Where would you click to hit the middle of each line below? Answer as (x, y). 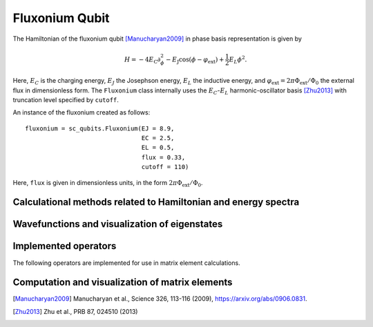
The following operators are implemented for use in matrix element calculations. (127, 263)
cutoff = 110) (165, 167)
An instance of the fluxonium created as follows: (82, 112)
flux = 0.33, (163, 157)
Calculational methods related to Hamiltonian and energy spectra (156, 202)
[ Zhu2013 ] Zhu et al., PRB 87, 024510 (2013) (75, 311)
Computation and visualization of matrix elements (123, 283)
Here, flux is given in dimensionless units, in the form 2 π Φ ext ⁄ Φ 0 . (108, 183)
